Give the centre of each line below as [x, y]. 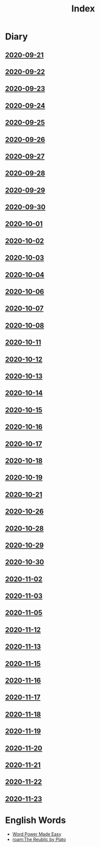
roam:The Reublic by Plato [39, 839]
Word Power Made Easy [37, 834]
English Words [35, 820]
